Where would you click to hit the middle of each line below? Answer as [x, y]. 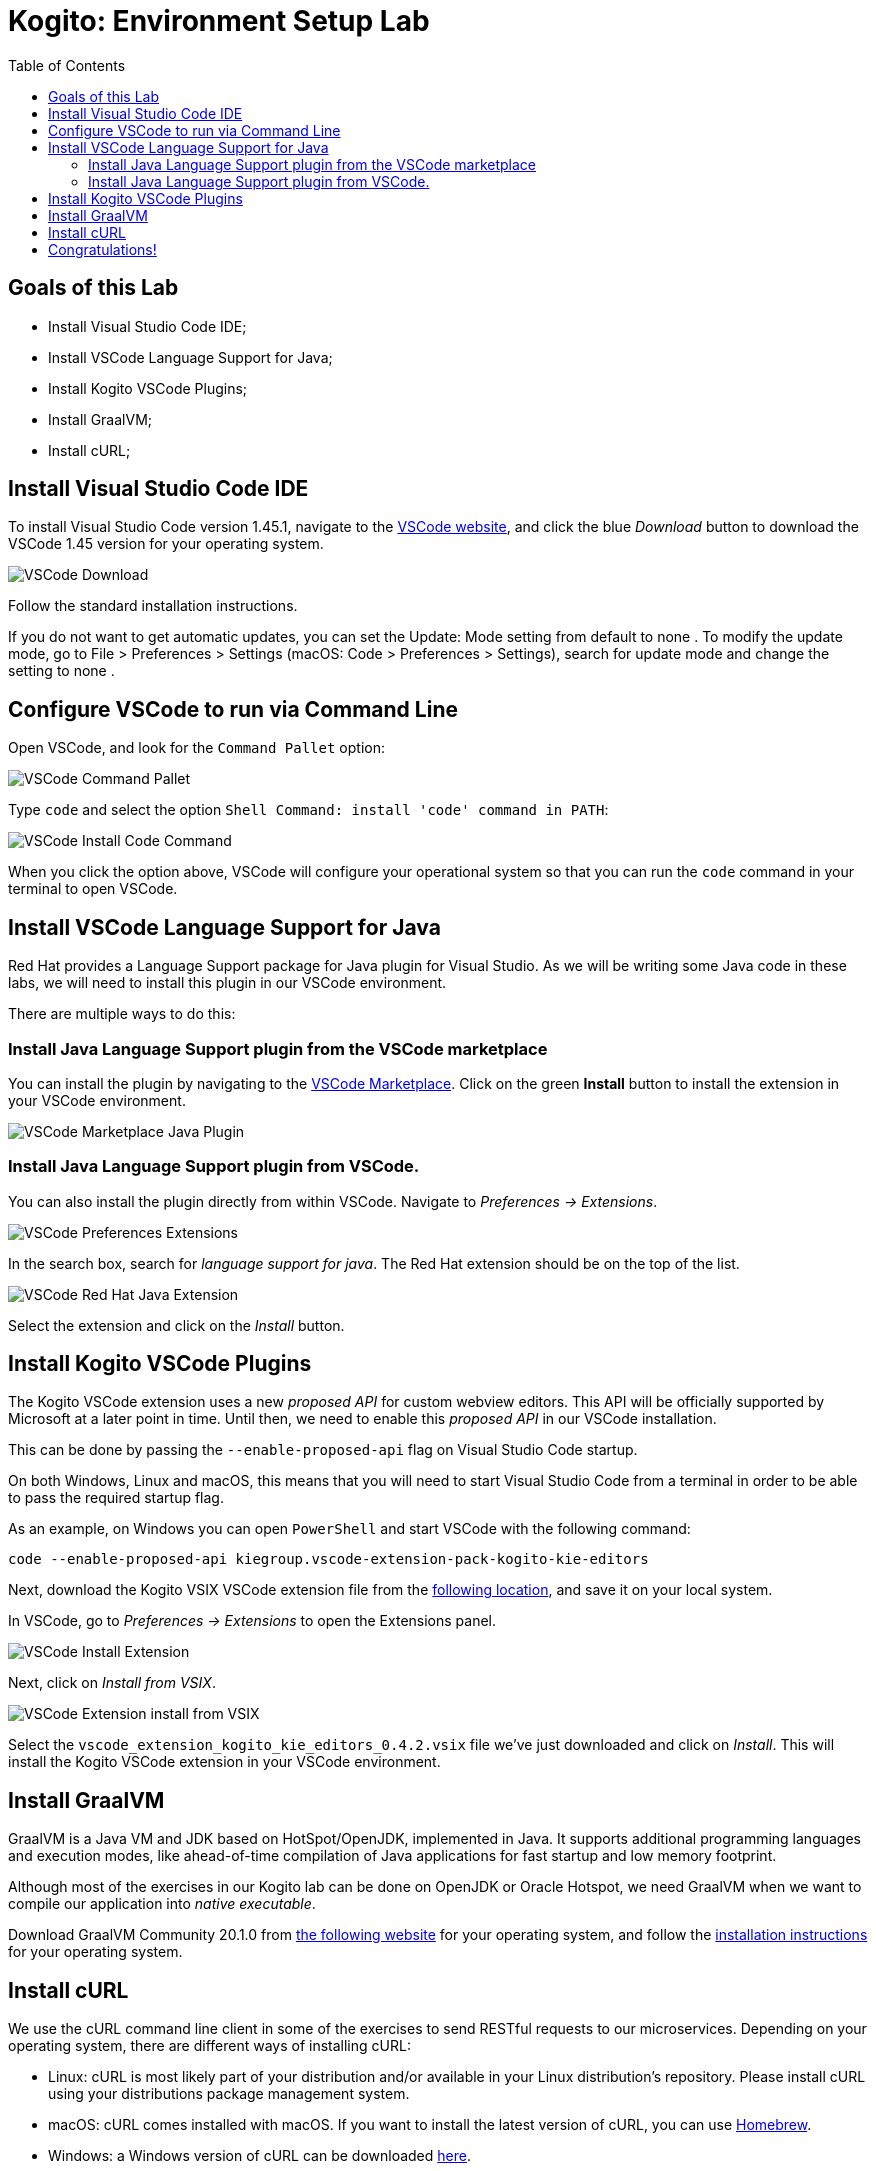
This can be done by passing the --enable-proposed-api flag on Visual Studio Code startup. [323, 1450]
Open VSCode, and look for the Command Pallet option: [196, 748]
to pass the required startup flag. [116, 1498]
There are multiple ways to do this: [122, 1014]
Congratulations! [102, 249]
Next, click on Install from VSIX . [112, 1683]
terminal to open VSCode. [93, 889]
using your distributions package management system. [229, 2094]
